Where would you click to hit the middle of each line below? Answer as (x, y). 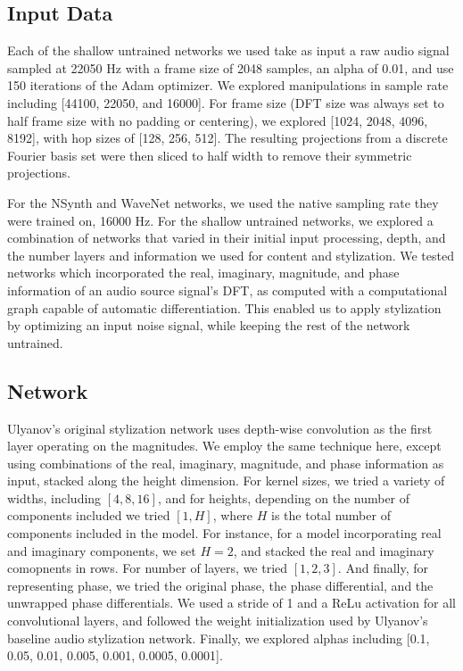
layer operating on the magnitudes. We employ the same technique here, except (224, 446)
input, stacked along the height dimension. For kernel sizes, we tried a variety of (226, 480)
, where (233, 515)
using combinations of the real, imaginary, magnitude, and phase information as (226, 463)
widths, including (54, 497)
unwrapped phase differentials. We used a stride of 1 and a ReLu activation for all (231, 603)
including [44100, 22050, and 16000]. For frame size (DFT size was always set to (226, 102)
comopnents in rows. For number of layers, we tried (148, 568)
